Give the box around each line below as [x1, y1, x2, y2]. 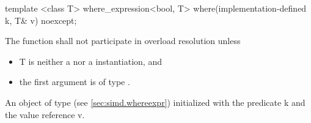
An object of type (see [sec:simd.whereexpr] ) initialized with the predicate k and [5, 95, 306, 108]
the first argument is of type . [19, 75, 130, 88]
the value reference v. [5, 108, 85, 121]
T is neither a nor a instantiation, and [19, 54, 162, 67]
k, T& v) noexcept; [5, 13, 77, 26]
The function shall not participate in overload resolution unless [5, 34, 241, 47]
